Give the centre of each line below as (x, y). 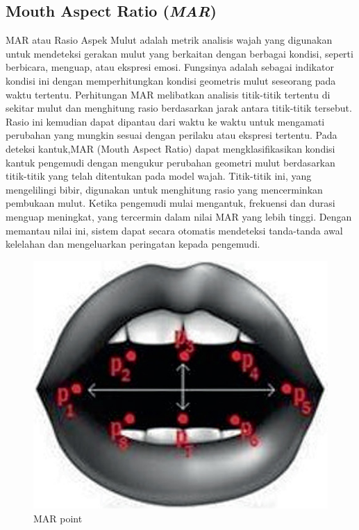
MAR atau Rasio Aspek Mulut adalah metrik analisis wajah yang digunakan (169, 40)
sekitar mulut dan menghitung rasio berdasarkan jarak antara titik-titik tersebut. (179, 108)
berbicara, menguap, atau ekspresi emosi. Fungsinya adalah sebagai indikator (170, 67)
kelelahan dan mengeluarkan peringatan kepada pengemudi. (133, 244)
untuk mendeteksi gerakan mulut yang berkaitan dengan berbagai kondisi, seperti (179, 53)
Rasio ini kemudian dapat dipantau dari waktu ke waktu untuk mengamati (165, 121)
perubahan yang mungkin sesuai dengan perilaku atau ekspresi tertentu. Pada (172, 135)
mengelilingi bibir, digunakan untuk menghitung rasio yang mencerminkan (164, 189)
